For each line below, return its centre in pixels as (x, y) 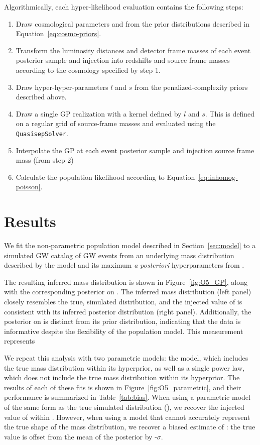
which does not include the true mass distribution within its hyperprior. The (122, 377)
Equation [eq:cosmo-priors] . (58, 33)
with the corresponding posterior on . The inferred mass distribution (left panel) (128, 292)
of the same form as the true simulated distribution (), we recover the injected (124, 407)
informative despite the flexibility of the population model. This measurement (124, 331)
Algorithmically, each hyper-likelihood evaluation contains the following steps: (124, 7)
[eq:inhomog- (218, 177)
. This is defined (230, 113)
